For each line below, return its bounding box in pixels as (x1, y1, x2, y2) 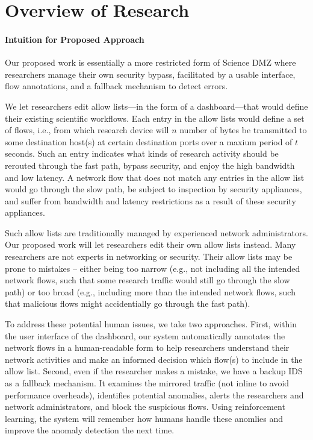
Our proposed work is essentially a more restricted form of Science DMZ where (5, 56, 296, 69)
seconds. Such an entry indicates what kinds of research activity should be (5, 147, 279, 160)
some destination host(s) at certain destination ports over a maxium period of (5, 135, 293, 148)
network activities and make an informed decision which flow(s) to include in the (5, 353, 303, 365)
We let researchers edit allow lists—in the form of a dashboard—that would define (5, 99, 308, 112)
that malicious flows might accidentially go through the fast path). (5, 297, 250, 310)
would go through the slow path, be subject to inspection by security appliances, (5, 183, 302, 195)
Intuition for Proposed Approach (5, 33, 144, 45)
